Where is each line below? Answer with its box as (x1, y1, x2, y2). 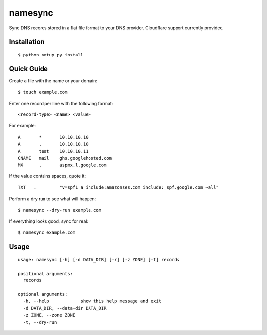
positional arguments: (18, 271, 73, 276)
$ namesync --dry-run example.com (18, 207, 101, 213)
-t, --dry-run (23, 319, 57, 325)
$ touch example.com (18, 89, 68, 95)
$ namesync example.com (18, 229, 76, 235)
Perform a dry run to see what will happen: (9, 196, 96, 202)
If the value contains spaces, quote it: (9, 173, 86, 179)
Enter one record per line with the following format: (9, 100, 113, 106)
